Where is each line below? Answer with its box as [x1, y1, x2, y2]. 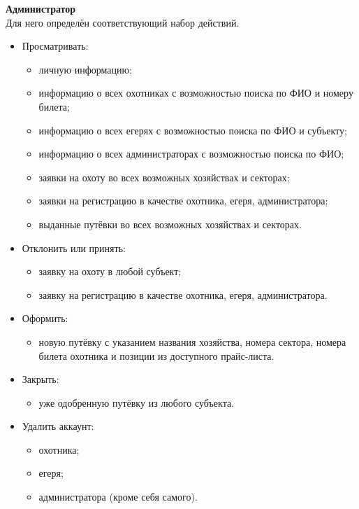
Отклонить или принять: [22, 240, 126, 255]
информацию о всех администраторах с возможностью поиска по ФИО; [38, 146, 344, 161]
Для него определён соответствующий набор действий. [6, 15, 240, 29]
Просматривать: [22, 39, 89, 53]
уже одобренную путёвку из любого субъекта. [38, 395, 235, 410]
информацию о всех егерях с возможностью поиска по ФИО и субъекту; [38, 123, 347, 137]
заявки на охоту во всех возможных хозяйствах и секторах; [38, 169, 290, 184]
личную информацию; [38, 62, 132, 76]
